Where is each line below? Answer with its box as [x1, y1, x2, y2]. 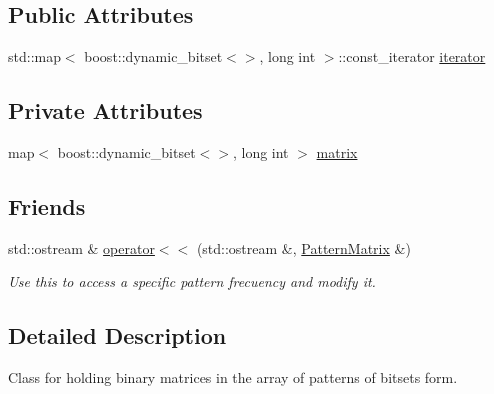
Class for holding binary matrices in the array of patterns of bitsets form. [8, 367, 458, 388]
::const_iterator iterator [338, 46, 486, 67]
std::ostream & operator [8, 237, 155, 258]
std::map [8, 46, 61, 67]
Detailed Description [8, 320, 227, 351]
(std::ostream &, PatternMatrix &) [196, 237, 411, 258]
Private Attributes [8, 95, 203, 126]
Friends [8, 190, 86, 221]
